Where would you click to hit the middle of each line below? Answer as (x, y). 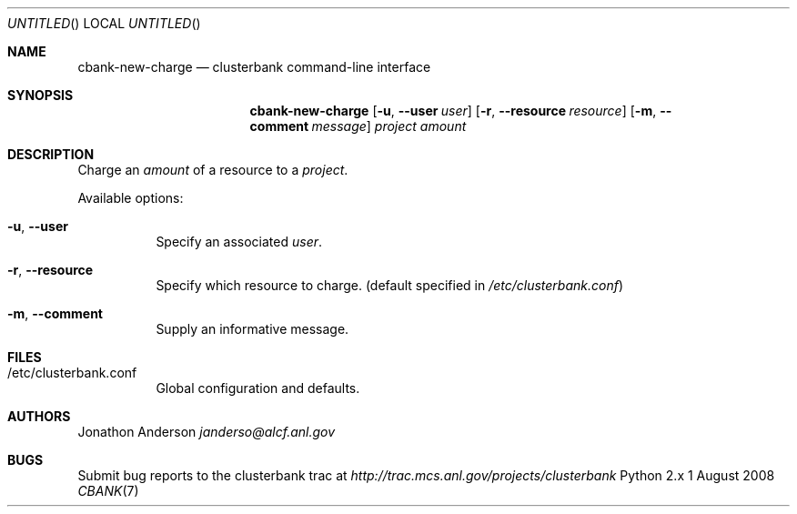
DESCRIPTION (51, 154)
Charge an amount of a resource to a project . (213, 170)
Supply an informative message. (252, 329)
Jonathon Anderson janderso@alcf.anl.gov (207, 432)
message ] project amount (389, 126)
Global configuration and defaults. (258, 388)
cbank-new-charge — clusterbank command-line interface (254, 67)
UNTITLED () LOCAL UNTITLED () (104, 23)
